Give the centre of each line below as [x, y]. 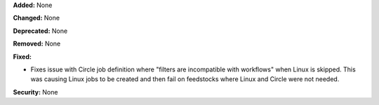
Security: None [35, 92]
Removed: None [37, 44]
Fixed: [22, 57]
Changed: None [36, 18]
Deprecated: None [40, 31]
